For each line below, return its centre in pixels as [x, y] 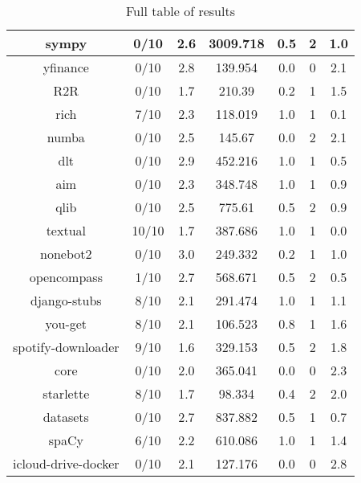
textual [66, 230]
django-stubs [66, 300]
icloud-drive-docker [66, 463]
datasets [66, 417]
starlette [66, 393]
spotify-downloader [66, 347]
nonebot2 [66, 254]
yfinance [66, 67]
